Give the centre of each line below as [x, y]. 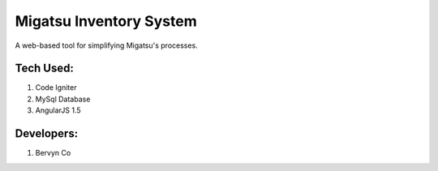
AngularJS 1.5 [58, 110]
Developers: [47, 134]
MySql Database [63, 99]
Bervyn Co [53, 153]
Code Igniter [56, 88]
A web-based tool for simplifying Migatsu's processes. [106, 45]
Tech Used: [45, 68]
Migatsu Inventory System [106, 21]
